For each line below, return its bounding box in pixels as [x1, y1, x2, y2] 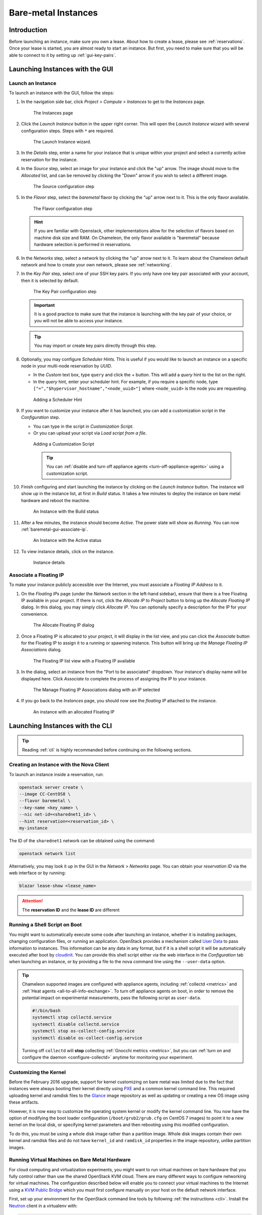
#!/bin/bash [32, 1007, 61, 1013]
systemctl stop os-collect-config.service [32, 1028, 135, 1034]
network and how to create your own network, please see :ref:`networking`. [21, 262, 172, 268]
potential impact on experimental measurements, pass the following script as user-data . [22, 994, 201, 1001]
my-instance [19, 825, 48, 831]
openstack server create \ [19, 784, 83, 790]
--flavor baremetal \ [19, 798, 71, 804]
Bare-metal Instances [9, 7, 98, 18]
